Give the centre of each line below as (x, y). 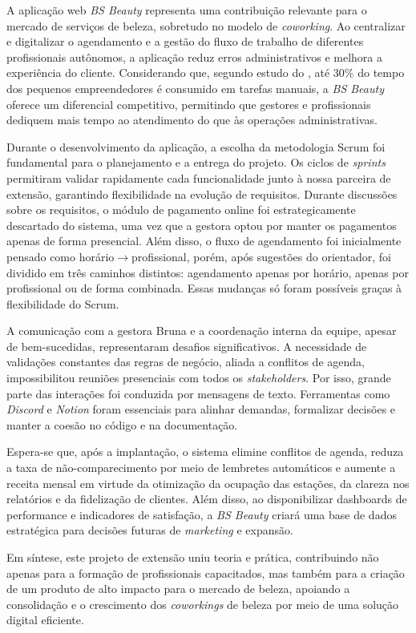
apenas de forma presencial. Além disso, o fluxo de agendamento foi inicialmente (204, 241)
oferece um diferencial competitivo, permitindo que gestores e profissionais (189, 104)
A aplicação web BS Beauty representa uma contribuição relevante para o (187, 10)
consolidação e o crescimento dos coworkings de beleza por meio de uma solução (203, 604)
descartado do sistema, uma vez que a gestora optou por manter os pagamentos (202, 225)
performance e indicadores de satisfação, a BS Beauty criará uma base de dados (202, 514)
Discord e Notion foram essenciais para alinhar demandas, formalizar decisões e (201, 409)
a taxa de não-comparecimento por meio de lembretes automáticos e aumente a (201, 468)
